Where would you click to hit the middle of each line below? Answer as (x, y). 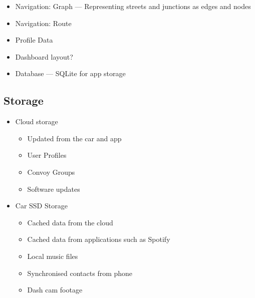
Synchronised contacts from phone (80, 273)
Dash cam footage (55, 290)
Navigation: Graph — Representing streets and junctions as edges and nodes (133, 6)
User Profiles (47, 155)
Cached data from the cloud (70, 222)
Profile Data (34, 40)
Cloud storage (37, 121)
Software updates (54, 189)
